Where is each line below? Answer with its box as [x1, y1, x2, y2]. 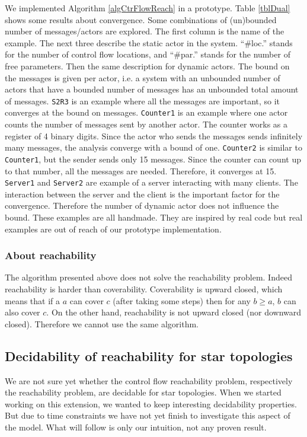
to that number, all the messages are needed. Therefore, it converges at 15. [5, 164, 277, 177]
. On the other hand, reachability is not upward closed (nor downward [46, 306, 302, 318]
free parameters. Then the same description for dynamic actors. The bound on [5, 59, 290, 72]
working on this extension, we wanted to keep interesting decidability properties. [5, 397, 297, 410]
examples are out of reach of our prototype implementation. [5, 222, 222, 235]
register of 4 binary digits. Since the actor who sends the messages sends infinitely [5, 129, 303, 142]
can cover [69, 294, 104, 307]
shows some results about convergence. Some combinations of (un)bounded [5, 13, 277, 25]
